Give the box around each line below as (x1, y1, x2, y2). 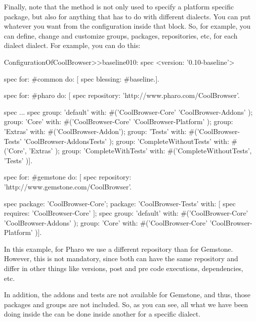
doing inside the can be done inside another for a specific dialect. (4, 309, 201, 319)
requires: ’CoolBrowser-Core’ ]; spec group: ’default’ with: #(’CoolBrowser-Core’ (4, 208, 248, 218)
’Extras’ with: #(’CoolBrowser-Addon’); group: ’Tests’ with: (4, 126, 187, 136)
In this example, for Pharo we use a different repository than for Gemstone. (4, 243, 233, 254)
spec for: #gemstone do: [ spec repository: (4, 172, 131, 182)
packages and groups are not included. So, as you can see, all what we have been (4, 299, 248, 309)
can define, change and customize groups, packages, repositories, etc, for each (4, 30, 238, 41)
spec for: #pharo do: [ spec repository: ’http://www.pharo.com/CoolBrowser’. (4, 90, 240, 100)
